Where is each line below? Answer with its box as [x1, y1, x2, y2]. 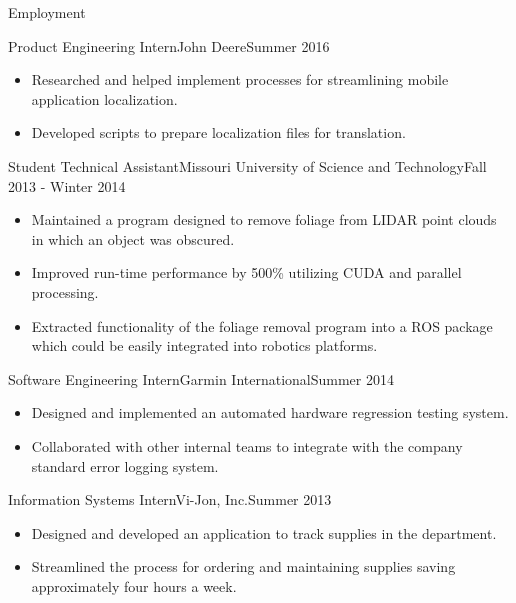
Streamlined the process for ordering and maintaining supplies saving [31, 556, 456, 577]
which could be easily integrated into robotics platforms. [31, 335, 378, 356]
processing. [31, 281, 99, 302]
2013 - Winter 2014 [8, 175, 126, 196]
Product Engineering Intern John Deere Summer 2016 [8, 35, 330, 56]
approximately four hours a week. [31, 575, 237, 596]
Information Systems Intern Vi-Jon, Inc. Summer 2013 [8, 489, 332, 510]
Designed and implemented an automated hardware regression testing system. [31, 402, 509, 423]
